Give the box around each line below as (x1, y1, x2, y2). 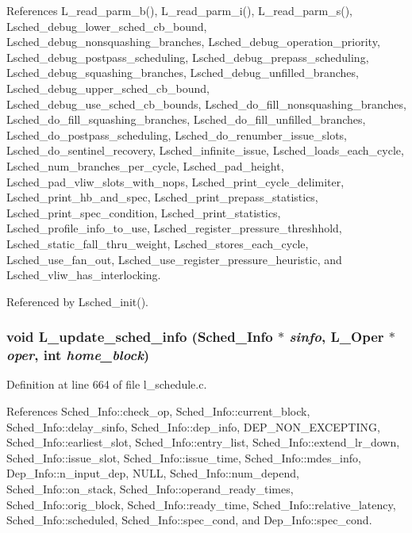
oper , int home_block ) (6, 345, 150, 365)
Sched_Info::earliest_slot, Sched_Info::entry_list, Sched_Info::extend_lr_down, (6, 434, 400, 451)
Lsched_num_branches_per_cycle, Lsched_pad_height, (6, 157, 284, 174)
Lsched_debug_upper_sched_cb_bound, (6, 79, 210, 96)
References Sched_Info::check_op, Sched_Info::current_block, (6, 403, 310, 420)
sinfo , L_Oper (289, 327, 384, 347)
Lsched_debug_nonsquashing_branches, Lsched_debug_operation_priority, (6, 33, 380, 50)
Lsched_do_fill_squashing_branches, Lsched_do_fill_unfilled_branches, (6, 111, 366, 128)
